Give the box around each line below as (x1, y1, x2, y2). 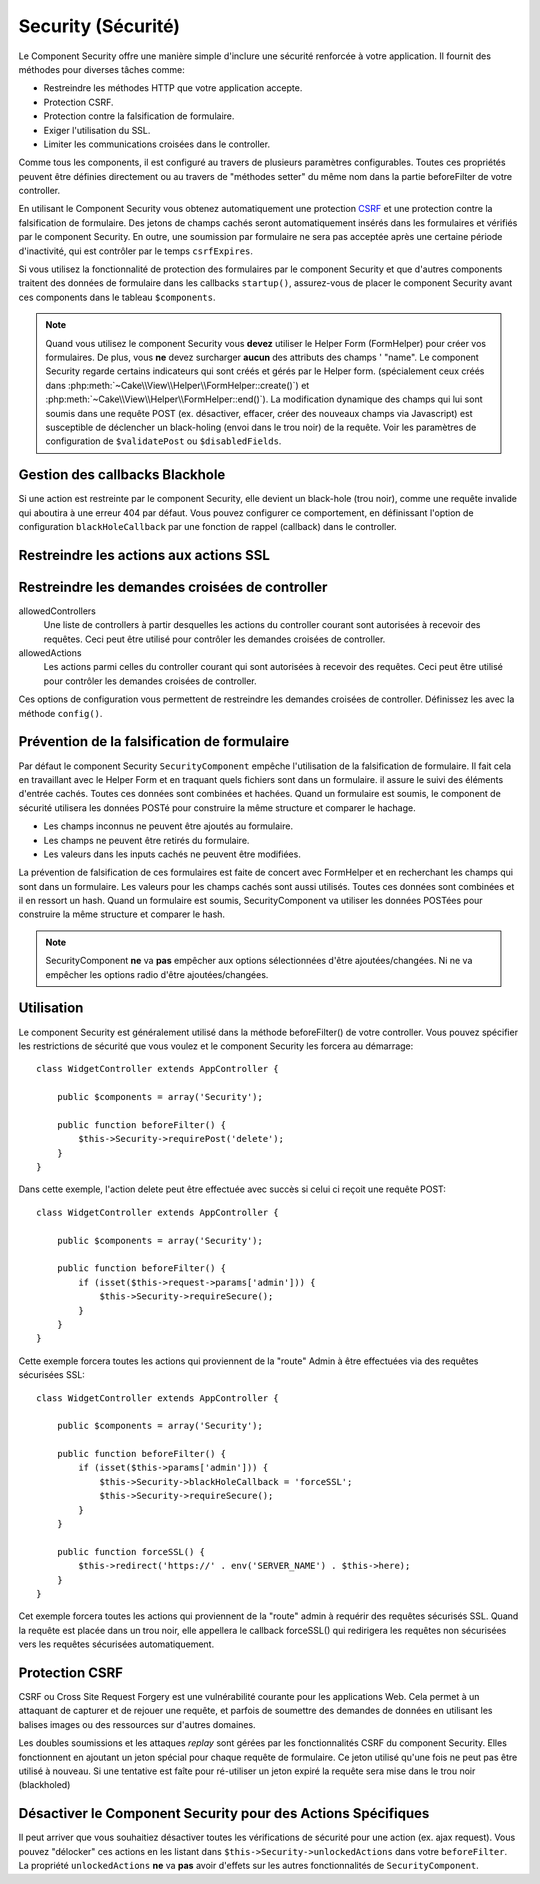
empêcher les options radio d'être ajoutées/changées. (45, 968, 269, 980)
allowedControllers (18, 605, 97, 617)
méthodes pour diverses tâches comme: (18, 63, 185, 75)
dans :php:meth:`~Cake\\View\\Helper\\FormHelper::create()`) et (45, 379, 310, 391)
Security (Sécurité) (18, 15, 180, 37)
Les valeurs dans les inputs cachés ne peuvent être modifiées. (43, 848, 302, 860)
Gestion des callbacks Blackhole (18, 466, 226, 484)
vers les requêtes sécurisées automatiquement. (18, 1638, 215, 1650)
